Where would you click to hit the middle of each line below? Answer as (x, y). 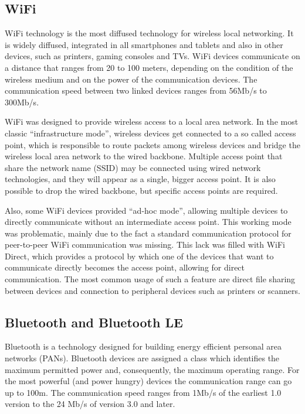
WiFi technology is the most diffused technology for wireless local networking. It (149, 33)
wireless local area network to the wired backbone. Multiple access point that (144, 156)
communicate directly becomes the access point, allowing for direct (125, 267)
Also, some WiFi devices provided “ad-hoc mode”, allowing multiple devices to (146, 210)
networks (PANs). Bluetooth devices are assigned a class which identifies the (142, 358)
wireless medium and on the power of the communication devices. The (131, 79)
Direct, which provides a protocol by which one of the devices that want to (139, 256)
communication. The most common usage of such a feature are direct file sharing (150, 279)
